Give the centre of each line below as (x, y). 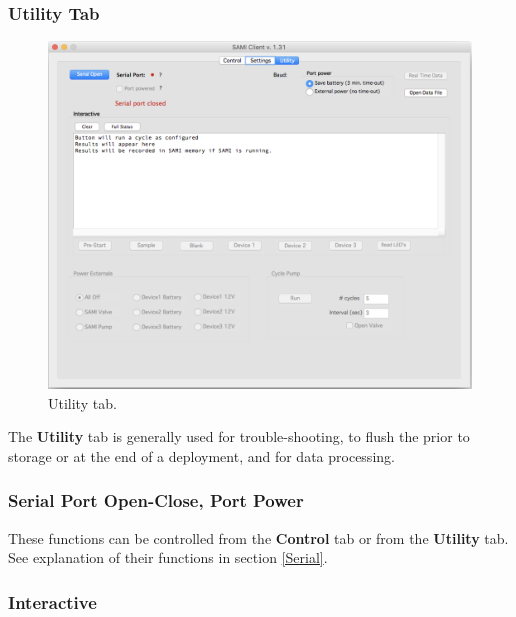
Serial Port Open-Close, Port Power (156, 500)
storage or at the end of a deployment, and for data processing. (201, 455)
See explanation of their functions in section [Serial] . (168, 557)
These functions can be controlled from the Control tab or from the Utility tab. (258, 537)
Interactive (52, 601)
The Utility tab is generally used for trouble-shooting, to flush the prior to (239, 436)
